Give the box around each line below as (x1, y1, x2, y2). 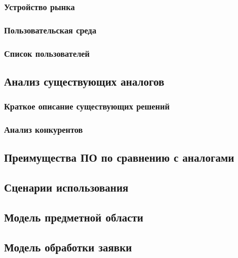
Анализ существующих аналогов (4, 73, 165, 89)
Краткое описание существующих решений (4, 100, 170, 113)
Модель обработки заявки (4, 239, 132, 254)
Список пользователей (4, 47, 90, 59)
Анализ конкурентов (4, 123, 83, 136)
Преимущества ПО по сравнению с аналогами (4, 150, 234, 165)
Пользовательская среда (4, 23, 97, 36)
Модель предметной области (4, 209, 143, 225)
